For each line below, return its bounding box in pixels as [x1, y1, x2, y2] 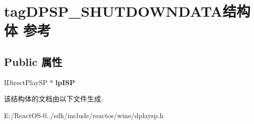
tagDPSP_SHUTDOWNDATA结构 [4, 1, 251, 21]
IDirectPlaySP [4, 77, 48, 87]
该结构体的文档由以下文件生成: [4, 93, 103, 104]
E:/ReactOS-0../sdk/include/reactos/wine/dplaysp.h [4, 110, 164, 120]
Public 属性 [4, 54, 62, 69]
